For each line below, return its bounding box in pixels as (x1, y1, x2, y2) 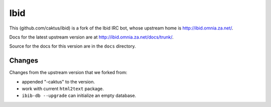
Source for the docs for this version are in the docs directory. (9, 43, 136, 49)
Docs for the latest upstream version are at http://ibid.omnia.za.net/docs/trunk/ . (9, 34, 174, 40)
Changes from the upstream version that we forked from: (9, 69, 127, 75)
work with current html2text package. (22, 85, 104, 92)
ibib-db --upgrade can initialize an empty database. (22, 92, 137, 98)
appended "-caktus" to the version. (22, 78, 95, 84)
